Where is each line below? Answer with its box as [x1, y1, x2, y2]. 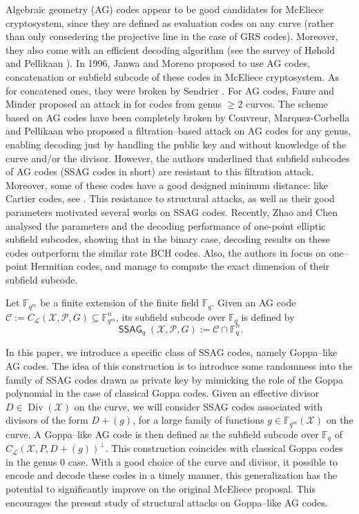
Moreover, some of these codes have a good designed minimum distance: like [6, 177, 329, 192]
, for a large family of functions [133, 413, 264, 427]
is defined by [241, 309, 295, 324]
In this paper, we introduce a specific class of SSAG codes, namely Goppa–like [6, 345, 338, 359]
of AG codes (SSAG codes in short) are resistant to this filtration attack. [6, 164, 314, 179]
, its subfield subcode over [115, 309, 226, 324]
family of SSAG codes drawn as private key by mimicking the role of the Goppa [6, 372, 343, 386]
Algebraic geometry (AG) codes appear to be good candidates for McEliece [6, 2, 324, 16]
